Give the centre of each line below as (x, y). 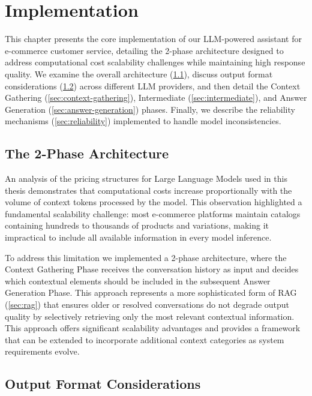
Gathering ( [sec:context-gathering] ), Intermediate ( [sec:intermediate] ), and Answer (156, 97)
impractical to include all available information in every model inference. (138, 237)
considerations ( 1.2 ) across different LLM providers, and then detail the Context (153, 85)
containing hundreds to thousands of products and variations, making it (137, 225)
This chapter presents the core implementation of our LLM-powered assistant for (153, 39)
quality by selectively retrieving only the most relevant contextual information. (150, 316)
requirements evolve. (42, 351)
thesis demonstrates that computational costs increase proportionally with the (148, 190)
